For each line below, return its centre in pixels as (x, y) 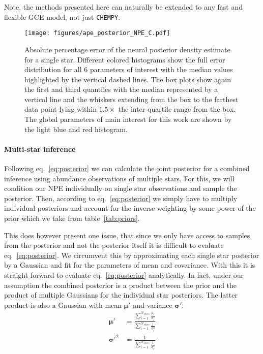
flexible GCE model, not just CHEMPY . (62, 17)
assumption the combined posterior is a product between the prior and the (121, 285)
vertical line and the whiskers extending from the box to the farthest (131, 99)
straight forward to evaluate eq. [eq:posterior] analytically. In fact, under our (124, 275)
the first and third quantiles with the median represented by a (121, 89)
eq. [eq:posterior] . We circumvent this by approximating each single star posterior (132, 255)
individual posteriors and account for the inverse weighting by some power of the (130, 208)
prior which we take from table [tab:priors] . (72, 218)
